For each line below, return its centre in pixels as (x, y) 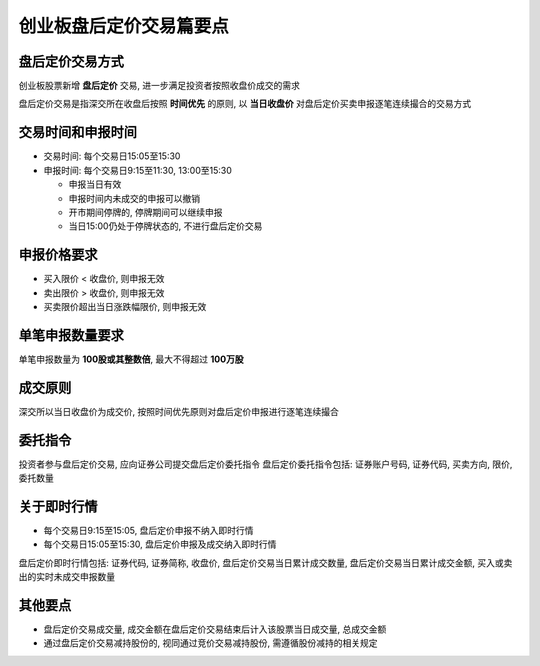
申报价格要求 (58, 255)
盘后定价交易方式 (71, 61)
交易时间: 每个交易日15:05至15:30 (112, 156)
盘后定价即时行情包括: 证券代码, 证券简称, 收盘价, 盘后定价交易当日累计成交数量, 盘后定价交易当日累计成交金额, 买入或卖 (265, 562)
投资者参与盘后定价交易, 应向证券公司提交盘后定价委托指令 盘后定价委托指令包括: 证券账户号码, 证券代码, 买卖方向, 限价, (265, 464)
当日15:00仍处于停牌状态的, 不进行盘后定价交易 (165, 226)
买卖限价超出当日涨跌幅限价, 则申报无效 (125, 306)
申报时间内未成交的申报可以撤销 (134, 198)
